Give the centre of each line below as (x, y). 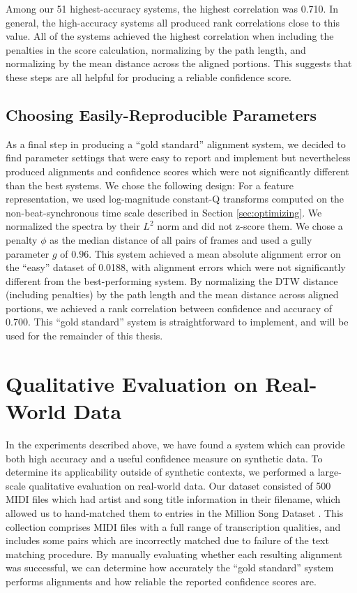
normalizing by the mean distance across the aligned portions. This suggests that (179, 63)
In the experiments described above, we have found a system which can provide (175, 444)
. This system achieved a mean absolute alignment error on (215, 253)
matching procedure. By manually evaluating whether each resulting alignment (174, 554)
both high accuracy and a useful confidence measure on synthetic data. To (164, 458)
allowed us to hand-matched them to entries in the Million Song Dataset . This (175, 512)
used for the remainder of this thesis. (84, 336)
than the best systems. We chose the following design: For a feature (150, 185)
